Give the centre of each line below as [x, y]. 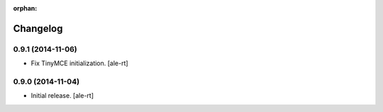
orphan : [25, 8]
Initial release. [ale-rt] [62, 96]
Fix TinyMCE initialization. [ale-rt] [79, 63]
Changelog [38, 28]
